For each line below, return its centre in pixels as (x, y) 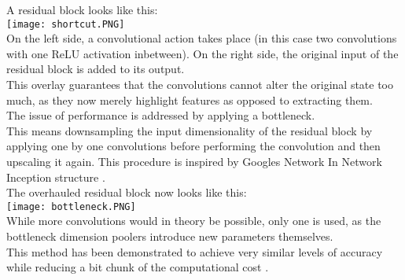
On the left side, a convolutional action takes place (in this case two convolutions (202, 38)
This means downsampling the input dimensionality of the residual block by (190, 130)
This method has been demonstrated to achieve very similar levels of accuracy (195, 251)
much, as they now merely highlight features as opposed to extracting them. (190, 99)
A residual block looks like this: (82, 9)
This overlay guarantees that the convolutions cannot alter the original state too (200, 85)
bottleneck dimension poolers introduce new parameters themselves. (170, 236)
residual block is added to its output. (96, 69)
